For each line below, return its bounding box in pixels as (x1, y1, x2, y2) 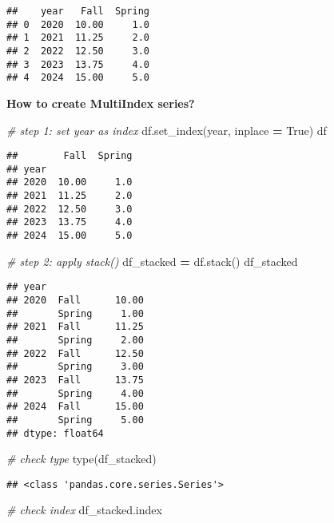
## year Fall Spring (6, 6, 149, 17)
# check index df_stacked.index (6, 501, 162, 518)
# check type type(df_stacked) (6, 450, 157, 467)
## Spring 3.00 (6, 361, 144, 373)
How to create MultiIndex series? (6, 94, 195, 111)
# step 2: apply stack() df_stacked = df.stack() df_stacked (6, 252, 298, 269)
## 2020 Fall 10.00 (6, 294, 144, 306)
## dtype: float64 (6, 427, 104, 439)
